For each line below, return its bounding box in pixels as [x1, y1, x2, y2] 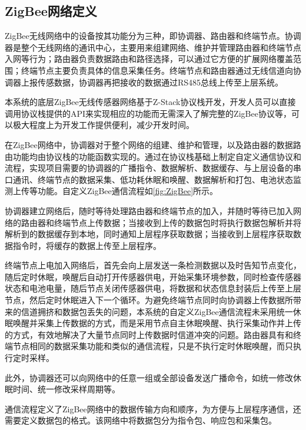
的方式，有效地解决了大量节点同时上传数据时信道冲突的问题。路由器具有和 [5, 328, 293, 340]
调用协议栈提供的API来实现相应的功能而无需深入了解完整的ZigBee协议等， [5, 107, 291, 119]
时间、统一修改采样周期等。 [12, 383, 120, 395]
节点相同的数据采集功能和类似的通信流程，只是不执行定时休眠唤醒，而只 [12, 340, 293, 352]
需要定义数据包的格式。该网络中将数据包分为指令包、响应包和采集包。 [5, 414, 277, 426]
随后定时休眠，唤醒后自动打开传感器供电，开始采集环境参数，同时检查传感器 [5, 270, 301, 283]
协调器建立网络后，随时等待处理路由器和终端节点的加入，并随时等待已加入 [5, 204, 293, 216]
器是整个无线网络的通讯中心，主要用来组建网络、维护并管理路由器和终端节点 [5, 41, 301, 53]
